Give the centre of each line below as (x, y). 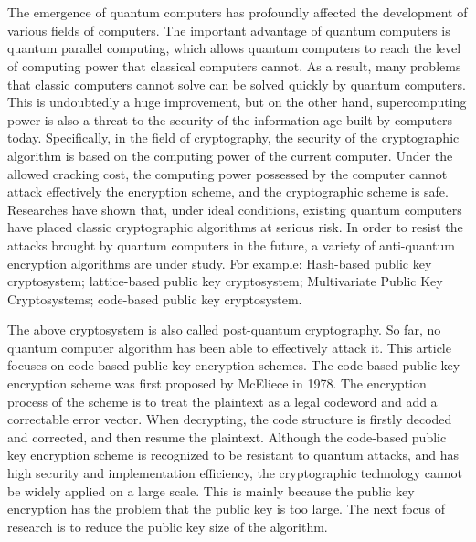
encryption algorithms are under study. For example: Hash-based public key (220, 263)
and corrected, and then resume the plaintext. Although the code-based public (227, 436)
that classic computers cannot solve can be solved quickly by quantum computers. (237, 84)
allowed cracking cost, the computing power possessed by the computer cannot (227, 173)
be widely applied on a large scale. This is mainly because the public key (211, 490)
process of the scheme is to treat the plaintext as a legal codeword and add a (222, 401)
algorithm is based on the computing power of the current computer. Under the (230, 155)
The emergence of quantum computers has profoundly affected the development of (238, 12)
